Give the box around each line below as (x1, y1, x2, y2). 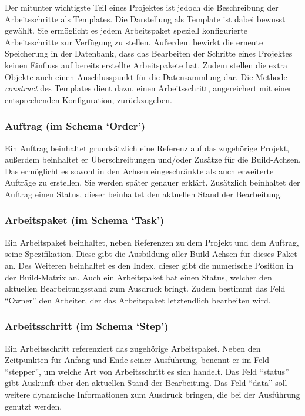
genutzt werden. (5, 400, 62, 412)
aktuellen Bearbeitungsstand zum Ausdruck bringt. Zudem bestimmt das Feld (5, 282, 286, 295)
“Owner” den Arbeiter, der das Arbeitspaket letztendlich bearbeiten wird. (5, 293, 271, 306)
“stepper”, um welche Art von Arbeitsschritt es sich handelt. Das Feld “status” (5, 365, 289, 377)
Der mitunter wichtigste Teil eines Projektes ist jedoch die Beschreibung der (5, 1, 279, 13)
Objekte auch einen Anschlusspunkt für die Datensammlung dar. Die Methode (5, 70, 287, 82)
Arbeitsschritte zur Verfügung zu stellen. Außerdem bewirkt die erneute (5, 35, 263, 48)
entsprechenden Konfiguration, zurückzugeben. (5, 93, 172, 105)
